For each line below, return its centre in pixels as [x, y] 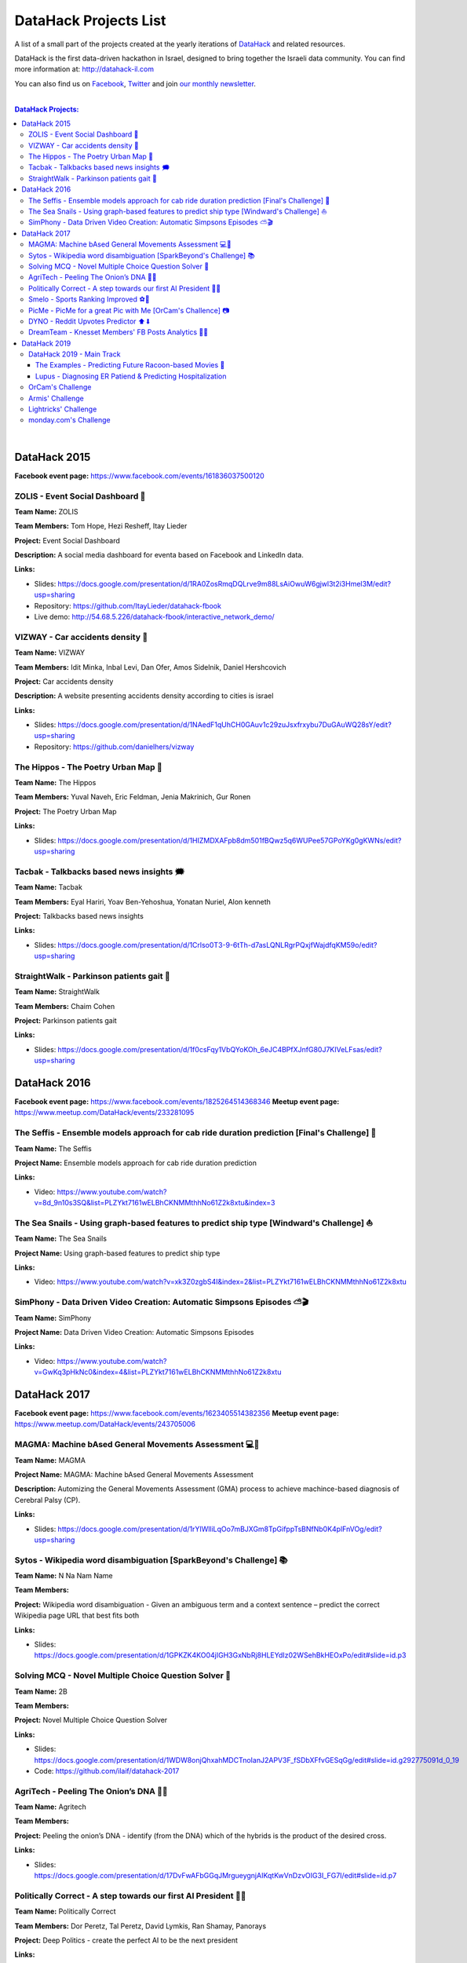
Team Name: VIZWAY [50, 653]
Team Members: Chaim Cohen [65, 1006]
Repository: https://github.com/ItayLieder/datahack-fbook [128, 605]
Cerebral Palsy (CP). [47, 1500]
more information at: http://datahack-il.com [84, 69]
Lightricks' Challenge [63, 409]
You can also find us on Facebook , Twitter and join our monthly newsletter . [135, 83]
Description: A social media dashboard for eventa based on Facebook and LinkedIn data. [159, 555]
